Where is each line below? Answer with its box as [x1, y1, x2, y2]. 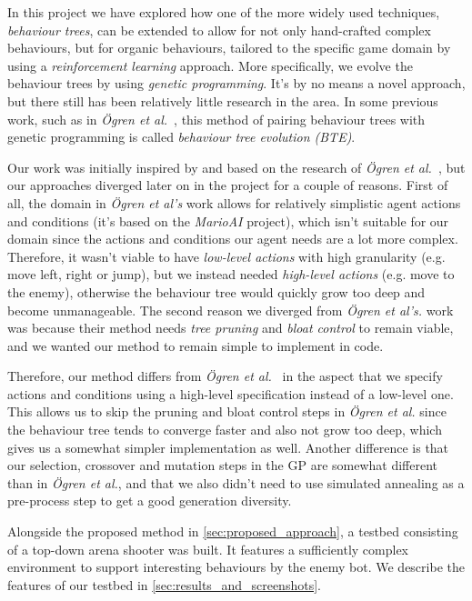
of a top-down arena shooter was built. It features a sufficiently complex [7, 539, 409, 558]
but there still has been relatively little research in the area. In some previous [7, 91, 438, 110]
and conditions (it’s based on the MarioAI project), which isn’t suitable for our [7, 211, 449, 230]
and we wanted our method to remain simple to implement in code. [7, 336, 384, 355]
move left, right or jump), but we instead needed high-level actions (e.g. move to [7, 265, 455, 284]
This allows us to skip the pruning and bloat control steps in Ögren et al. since [7, 402, 447, 421]
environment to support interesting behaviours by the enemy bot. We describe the [7, 557, 465, 576]
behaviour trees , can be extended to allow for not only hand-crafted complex [7, 20, 431, 39]
